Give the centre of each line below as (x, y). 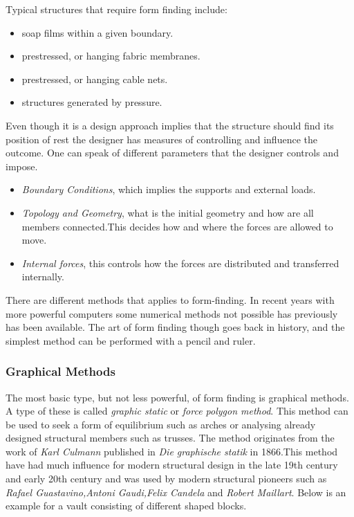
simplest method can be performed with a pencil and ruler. (131, 340)
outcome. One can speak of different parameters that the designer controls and (172, 153)
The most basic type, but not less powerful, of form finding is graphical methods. (177, 397)
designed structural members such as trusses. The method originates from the (170, 438)
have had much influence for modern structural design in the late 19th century (172, 465)
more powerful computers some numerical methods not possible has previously (172, 313)
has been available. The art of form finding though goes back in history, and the (175, 327)
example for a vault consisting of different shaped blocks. (126, 506)
